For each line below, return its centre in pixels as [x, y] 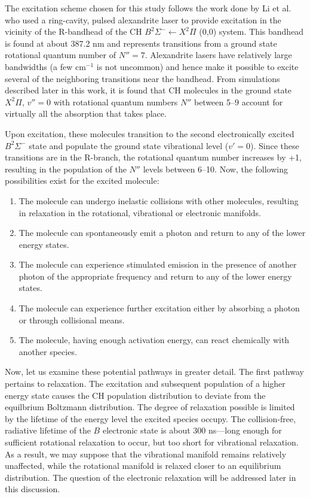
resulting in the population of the [66, 169]
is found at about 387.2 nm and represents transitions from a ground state [141, 43]
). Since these [275, 145]
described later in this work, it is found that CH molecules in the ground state [148, 90]
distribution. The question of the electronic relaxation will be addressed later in [151, 477]
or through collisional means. [72, 319]
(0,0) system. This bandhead [251, 31]
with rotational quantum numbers [116, 101]
